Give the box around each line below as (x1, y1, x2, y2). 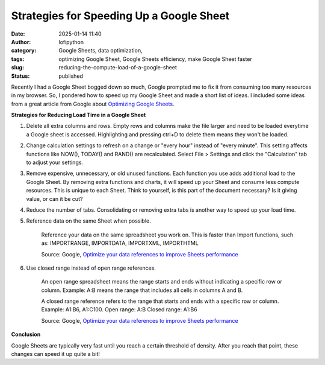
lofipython (58, 38, 84, 45)
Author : (11, 38, 31, 45)
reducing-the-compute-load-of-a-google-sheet (58, 64, 177, 71)
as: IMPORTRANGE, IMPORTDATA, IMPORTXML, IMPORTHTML (41, 240, 199, 247)
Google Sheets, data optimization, (58, 47, 143, 54)
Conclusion (11, 331, 41, 338)
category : (11, 47, 37, 54)
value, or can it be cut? (26, 195, 83, 202)
